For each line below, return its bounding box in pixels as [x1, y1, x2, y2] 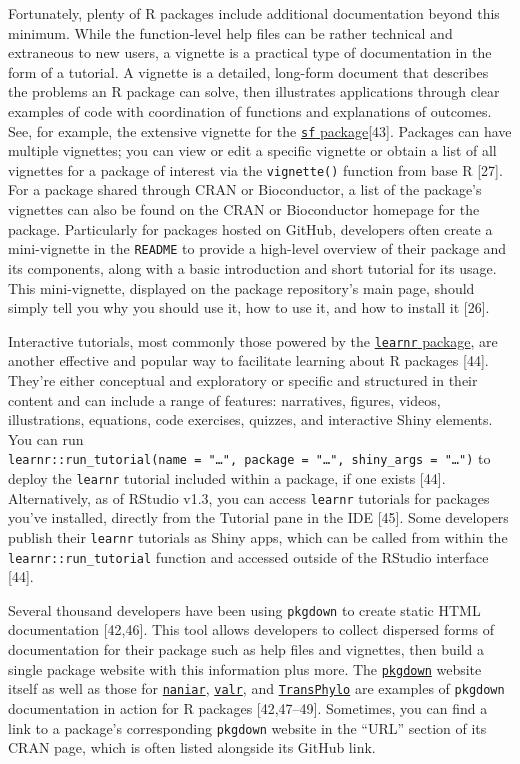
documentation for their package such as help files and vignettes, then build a [8, 639, 485, 660]
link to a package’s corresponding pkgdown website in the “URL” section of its [8, 717, 487, 738]
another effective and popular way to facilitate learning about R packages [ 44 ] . [8, 350, 489, 371]
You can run [8, 428, 84, 449]
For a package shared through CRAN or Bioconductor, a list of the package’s [8, 179, 482, 200]
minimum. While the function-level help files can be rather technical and [8, 22, 453, 43]
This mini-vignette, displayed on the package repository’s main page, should [8, 277, 475, 298]
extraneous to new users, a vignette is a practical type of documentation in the [8, 42, 492, 63]
